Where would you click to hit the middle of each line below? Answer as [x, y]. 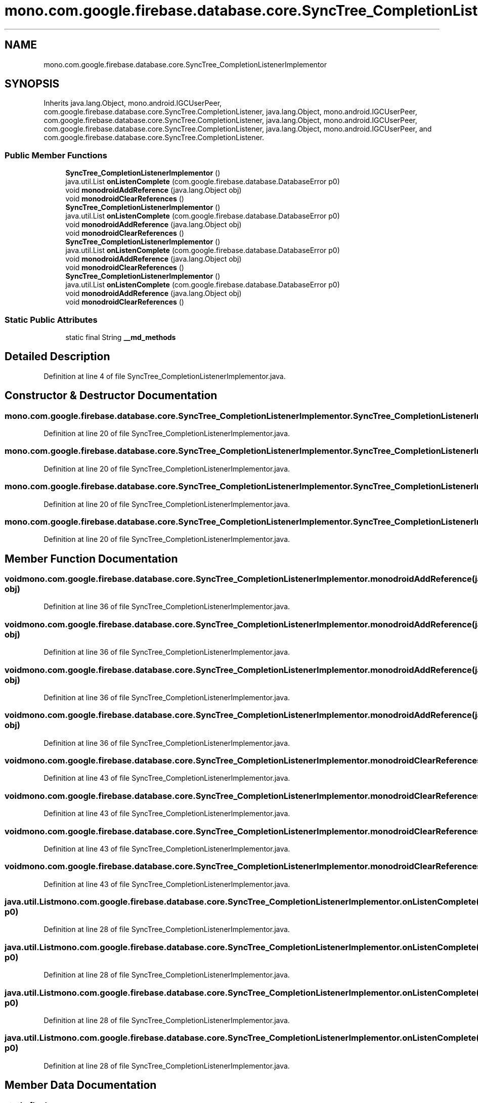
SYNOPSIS [32, 84]
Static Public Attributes [51, 320]
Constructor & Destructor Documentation [111, 396]
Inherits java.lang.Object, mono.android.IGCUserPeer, [133, 103]
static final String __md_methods [121, 337]
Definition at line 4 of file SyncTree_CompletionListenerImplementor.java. [165, 376]
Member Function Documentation [91, 559]
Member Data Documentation [81, 1085]
